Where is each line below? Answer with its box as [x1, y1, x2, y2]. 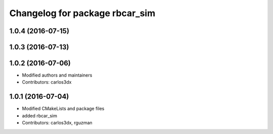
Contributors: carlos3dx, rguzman [22, 120, 93, 126]
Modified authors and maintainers [22, 72, 93, 78]
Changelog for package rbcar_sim [9, 8, 156, 19]
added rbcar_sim [22, 112, 58, 118]
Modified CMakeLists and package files [22, 106, 105, 112]
